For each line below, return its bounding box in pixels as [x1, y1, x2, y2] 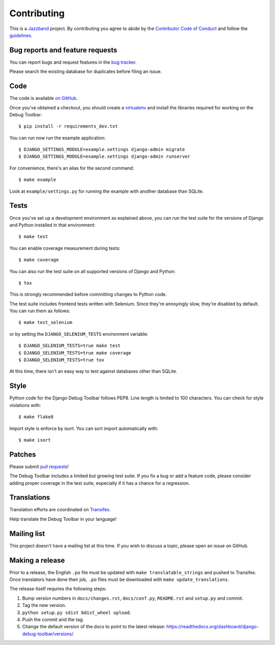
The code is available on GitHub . [9, 95, 78, 101]
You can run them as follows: [9, 308, 71, 314]
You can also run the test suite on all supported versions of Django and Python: [9, 268, 176, 274]
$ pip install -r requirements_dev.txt [18, 124, 118, 129]
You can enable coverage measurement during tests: [9, 245, 121, 251]
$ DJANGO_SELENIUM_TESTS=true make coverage [18, 350, 132, 356]
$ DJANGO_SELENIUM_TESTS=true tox [18, 357, 104, 363]
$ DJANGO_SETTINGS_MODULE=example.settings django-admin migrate [18, 146, 185, 153]
